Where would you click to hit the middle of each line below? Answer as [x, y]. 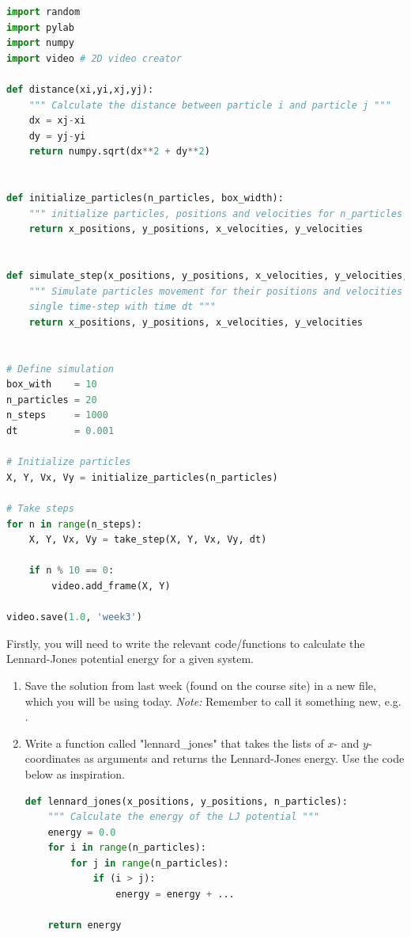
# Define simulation [60, 369]
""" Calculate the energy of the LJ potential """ [184, 817]
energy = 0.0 [82, 832]
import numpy [40, 43]
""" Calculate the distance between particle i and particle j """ [210, 105]
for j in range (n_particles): [150, 863]
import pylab [40, 27]
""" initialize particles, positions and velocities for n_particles [216, 213]
